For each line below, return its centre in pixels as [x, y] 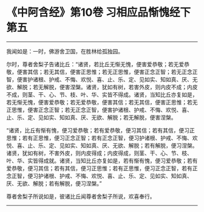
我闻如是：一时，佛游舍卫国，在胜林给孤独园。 [65, 51]
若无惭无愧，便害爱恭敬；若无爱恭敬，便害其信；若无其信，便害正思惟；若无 [102, 102]
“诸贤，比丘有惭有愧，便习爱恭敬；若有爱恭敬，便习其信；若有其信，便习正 [101, 130]
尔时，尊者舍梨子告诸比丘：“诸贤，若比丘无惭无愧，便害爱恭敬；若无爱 [95, 64]
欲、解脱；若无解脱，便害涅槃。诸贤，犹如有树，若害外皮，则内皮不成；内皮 [102, 87]
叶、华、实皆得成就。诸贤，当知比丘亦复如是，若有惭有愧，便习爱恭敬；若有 [102, 160]
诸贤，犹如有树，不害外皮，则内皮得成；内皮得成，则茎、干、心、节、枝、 [99, 153]
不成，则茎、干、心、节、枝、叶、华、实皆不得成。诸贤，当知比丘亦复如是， [102, 94]
